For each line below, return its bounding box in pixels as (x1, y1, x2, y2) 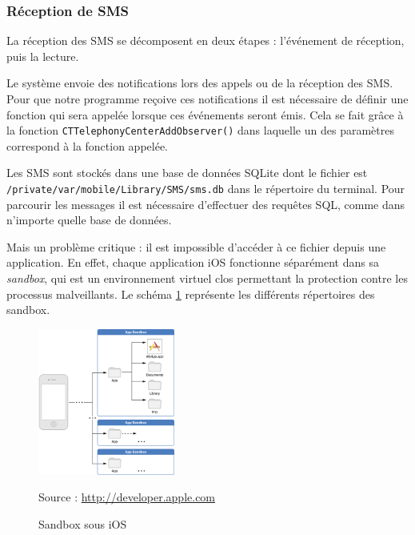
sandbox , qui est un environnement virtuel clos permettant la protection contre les (6, 270, 408, 287)
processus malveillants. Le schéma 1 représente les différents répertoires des (6, 285, 375, 302)
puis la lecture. (6, 47, 79, 64)
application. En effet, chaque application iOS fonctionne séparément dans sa (6, 254, 379, 271)
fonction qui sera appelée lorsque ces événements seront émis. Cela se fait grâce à (6, 106, 404, 123)
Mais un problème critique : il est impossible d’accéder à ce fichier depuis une (6, 238, 386, 255)
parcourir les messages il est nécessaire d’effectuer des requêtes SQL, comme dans (6, 195, 405, 212)
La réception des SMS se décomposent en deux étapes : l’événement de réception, (6, 32, 405, 49)
